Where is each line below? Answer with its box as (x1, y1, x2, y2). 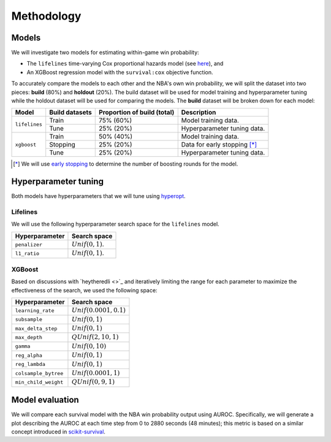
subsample (15, 316, 43, 323)
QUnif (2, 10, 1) (71, 333, 119, 341)
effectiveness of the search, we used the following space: (11, 286, 158, 294)
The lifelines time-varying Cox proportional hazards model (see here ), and (26, 60, 224, 67)
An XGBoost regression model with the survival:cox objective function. (26, 68, 214, 76)
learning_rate (15, 307, 55, 314)
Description (181, 108, 216, 116)
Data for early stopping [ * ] (181, 140, 257, 149)
